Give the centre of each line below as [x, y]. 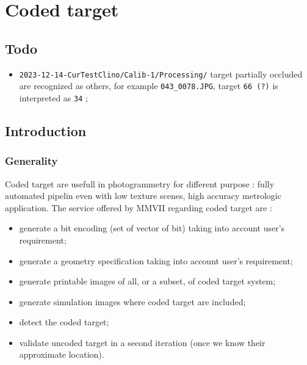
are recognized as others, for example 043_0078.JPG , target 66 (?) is [149, 86]
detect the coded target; [64, 322]
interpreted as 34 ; [53, 97]
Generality [31, 161]
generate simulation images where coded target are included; [132, 301]
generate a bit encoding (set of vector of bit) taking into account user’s [152, 228]
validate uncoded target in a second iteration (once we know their [142, 342]
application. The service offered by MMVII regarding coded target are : [139, 207]
